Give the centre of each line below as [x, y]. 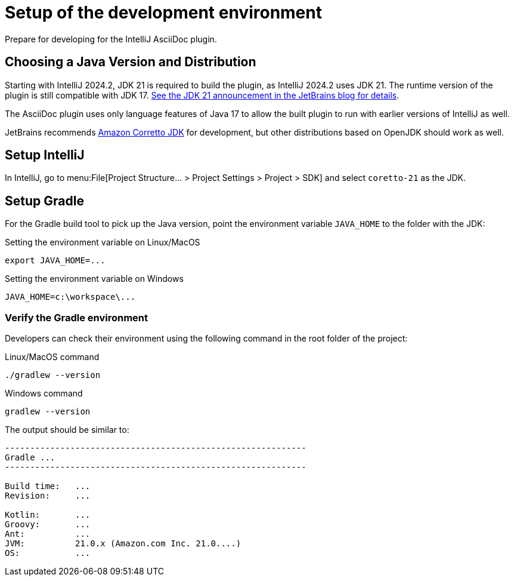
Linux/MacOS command [52, 357]
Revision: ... [48, 496]
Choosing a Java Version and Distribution [131, 62]
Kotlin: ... [48, 515]
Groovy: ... [48, 525]
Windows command [44, 394]
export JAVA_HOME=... [55, 261]
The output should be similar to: [67, 430]
